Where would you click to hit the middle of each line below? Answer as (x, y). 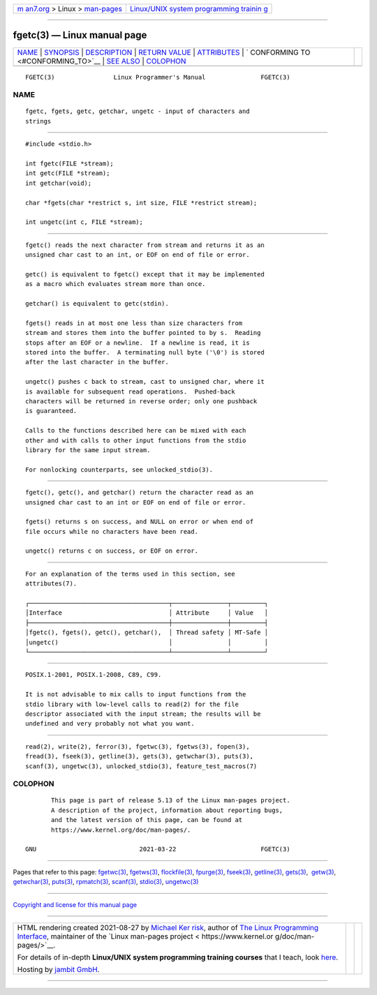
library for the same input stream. (88, 450)
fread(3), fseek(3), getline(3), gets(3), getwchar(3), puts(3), (140, 756)
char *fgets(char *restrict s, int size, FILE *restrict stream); (141, 203)
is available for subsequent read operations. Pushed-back (130, 391)
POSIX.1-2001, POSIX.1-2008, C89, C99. (94, 675)
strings (38, 121)
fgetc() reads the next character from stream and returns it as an (145, 245)
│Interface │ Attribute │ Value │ (147, 613)
